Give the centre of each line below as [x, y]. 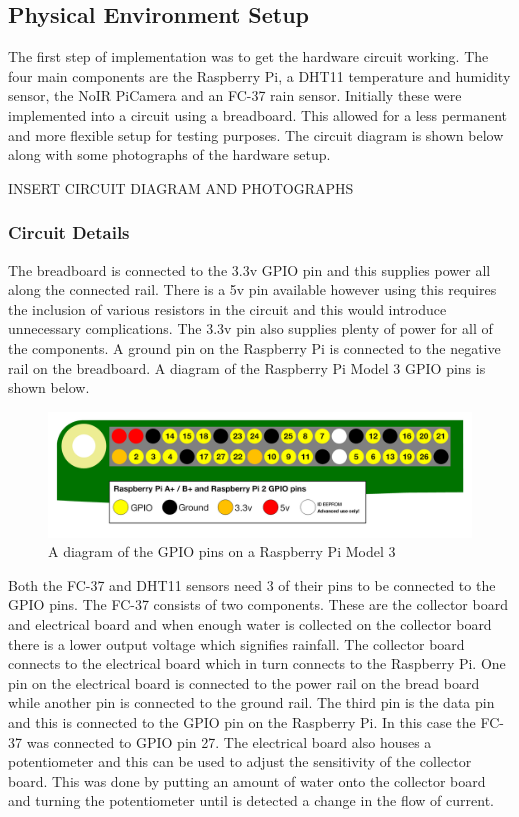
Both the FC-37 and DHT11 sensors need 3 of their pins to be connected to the [252, 584]
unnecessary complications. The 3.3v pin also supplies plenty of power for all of [250, 328]
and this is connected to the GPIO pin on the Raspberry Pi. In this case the [242, 721]
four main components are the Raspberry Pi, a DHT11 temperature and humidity [259, 75]
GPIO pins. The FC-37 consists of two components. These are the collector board [258, 604]
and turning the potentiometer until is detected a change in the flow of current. [251, 800]
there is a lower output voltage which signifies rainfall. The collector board [236, 643]
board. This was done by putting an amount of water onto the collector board [247, 780]
